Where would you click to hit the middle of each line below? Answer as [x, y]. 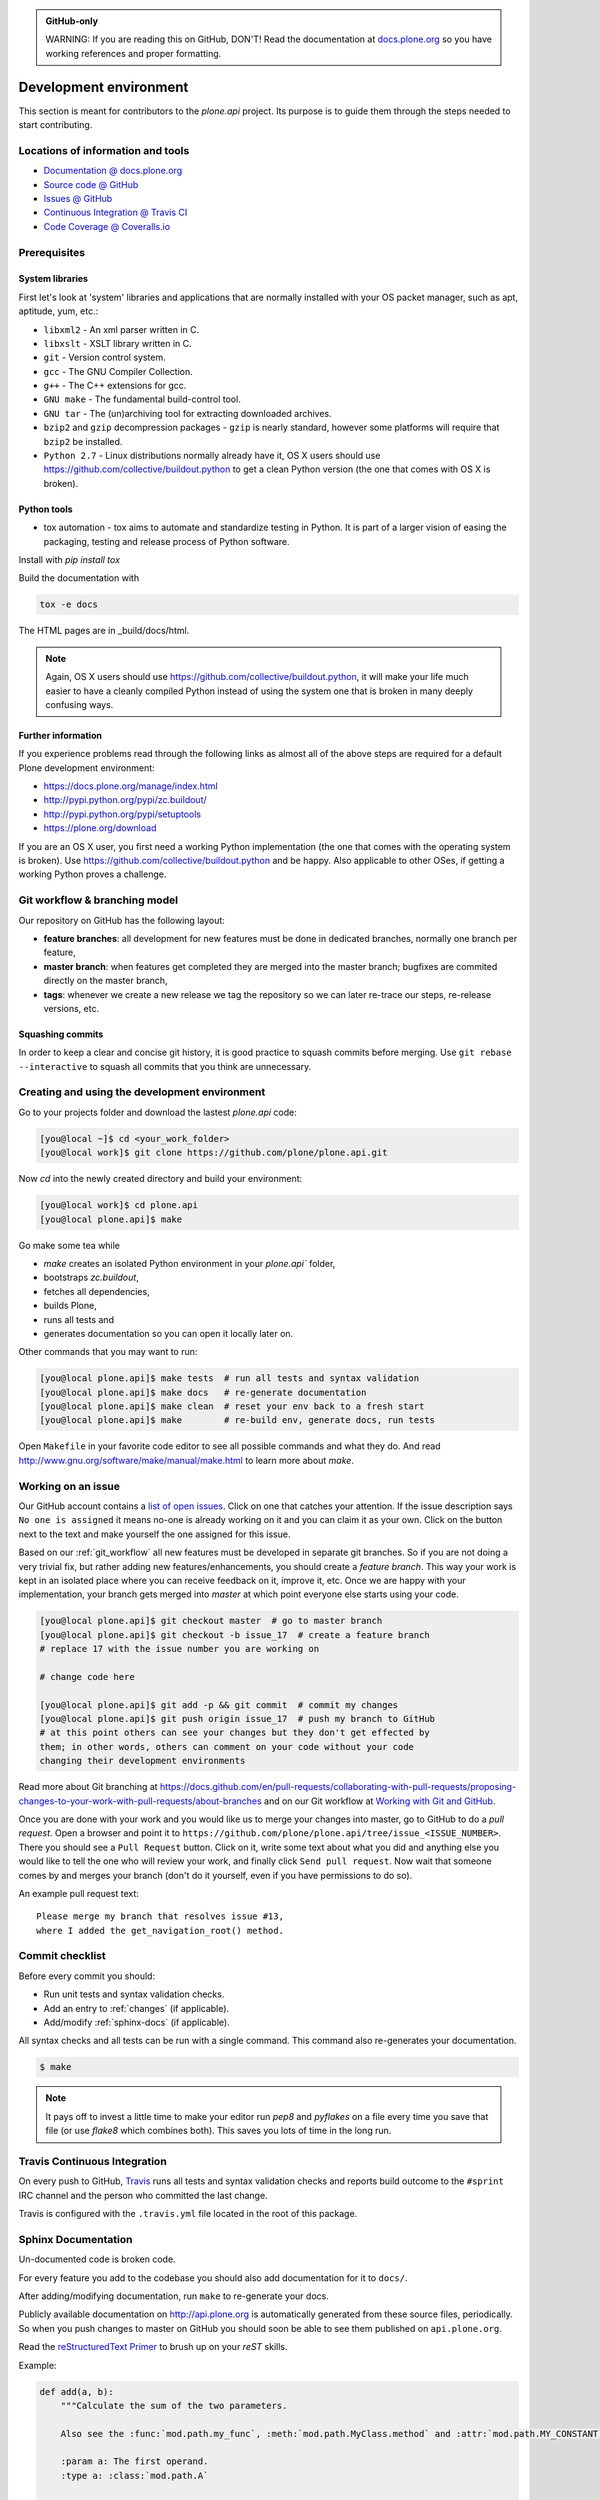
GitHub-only [72, 21]
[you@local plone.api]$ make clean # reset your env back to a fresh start [232, 1406]
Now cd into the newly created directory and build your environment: [160, 1179]
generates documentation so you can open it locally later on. [168, 1333]
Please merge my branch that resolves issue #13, [160, 1916]
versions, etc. [71, 1008]
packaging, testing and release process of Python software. [166, 541]
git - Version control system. [104, 357]
